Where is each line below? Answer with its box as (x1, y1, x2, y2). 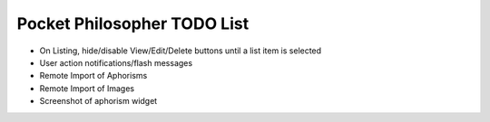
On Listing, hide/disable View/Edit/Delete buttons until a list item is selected (39, 45, 322, 56)
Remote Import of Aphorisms (39, 70, 148, 81)
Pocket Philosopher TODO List (16, 14, 250, 33)
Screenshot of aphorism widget (39, 96, 158, 107)
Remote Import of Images (39, 82, 135, 94)
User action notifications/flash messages (39, 57, 193, 68)
